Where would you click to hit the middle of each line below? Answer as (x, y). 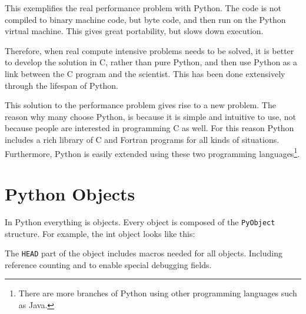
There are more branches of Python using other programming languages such (158, 293)
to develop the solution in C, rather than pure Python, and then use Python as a (151, 62)
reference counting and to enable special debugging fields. (108, 264)
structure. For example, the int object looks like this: (100, 233)
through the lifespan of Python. (61, 85)
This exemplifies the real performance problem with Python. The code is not (143, 8)
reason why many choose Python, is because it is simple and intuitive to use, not (151, 116)
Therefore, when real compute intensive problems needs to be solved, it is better (149, 50)
